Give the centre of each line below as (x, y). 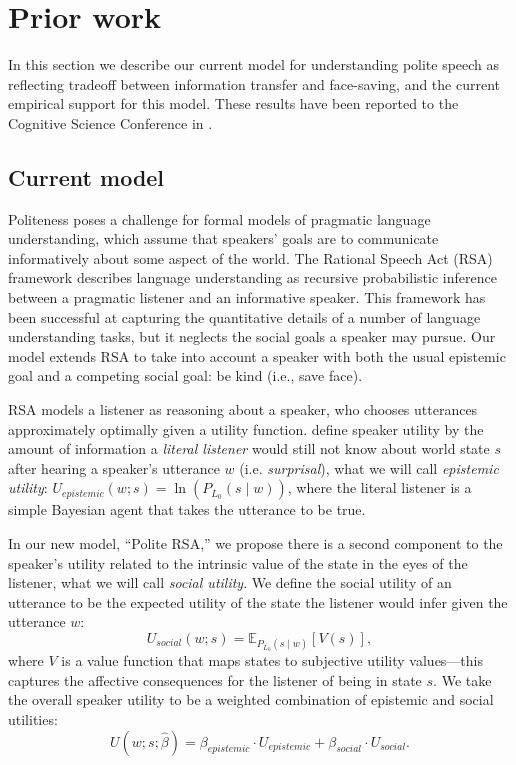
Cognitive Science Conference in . (110, 122)
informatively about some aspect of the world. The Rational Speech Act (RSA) (250, 257)
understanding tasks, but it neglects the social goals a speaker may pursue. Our (252, 336)
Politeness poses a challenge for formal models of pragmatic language (219, 218)
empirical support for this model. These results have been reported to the (233, 103)
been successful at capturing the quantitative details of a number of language (244, 316)
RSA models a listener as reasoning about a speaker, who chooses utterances (243, 409)
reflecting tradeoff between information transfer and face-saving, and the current (254, 83)
